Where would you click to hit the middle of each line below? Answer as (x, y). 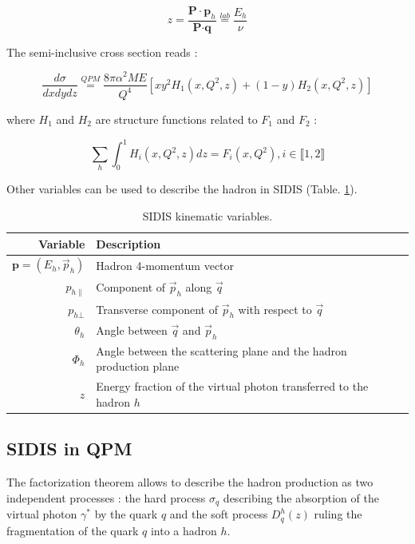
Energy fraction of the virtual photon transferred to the (232, 386)
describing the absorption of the (301, 497)
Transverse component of (157, 309)
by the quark (126, 514)
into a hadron (184, 530)
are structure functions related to (176, 119)
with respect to (275, 309)
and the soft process (219, 514)
